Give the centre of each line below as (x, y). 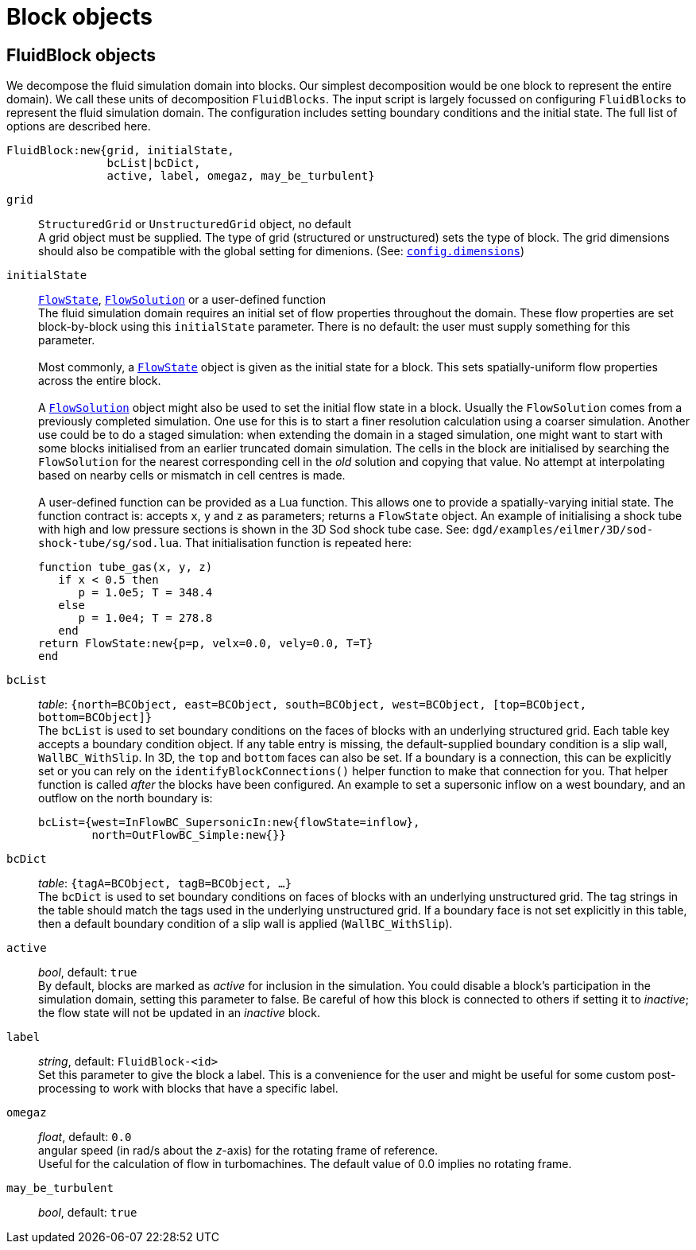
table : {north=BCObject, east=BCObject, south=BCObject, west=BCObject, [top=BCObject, (313, 705)
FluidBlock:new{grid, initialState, (120, 151)
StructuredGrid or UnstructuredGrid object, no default (195, 224)
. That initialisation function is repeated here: (295, 543)
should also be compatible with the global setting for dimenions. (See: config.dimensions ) (282, 251)
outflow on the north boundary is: (126, 798)
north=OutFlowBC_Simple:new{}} (189, 835)
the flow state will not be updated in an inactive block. (179, 1013)
